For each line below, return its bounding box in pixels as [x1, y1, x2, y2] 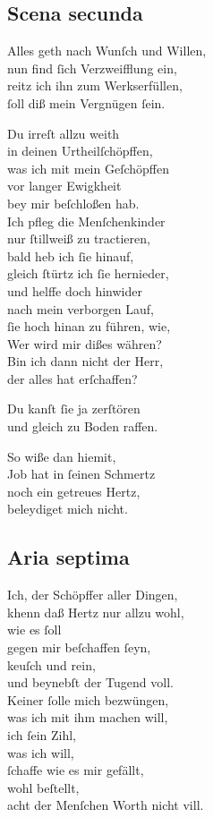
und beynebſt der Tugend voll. [7, 673, 174, 692]
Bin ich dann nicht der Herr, [7, 352, 164, 370]
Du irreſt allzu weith [7, 123, 120, 142]
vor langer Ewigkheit [7, 176, 122, 195]
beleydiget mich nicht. [7, 499, 128, 518]
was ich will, [7, 743, 74, 762]
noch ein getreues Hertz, [7, 481, 141, 500]
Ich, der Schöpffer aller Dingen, [7, 585, 178, 604]
